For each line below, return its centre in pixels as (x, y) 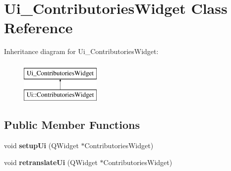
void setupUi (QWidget (41, 145)
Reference (38, 28)
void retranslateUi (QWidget (51, 162)
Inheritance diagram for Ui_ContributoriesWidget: (81, 51)
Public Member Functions (72, 125)
